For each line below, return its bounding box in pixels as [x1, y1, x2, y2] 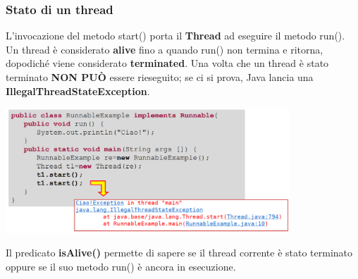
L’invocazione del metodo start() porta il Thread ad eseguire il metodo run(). [6, 28, 345, 43]
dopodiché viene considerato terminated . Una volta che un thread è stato [6, 56, 329, 70]
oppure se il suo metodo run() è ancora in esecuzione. [6, 259, 236, 273]
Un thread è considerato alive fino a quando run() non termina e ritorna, [6, 42, 323, 56]
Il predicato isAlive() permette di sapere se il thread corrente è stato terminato [6, 245, 353, 260]
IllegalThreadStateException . [6, 83, 150, 98]
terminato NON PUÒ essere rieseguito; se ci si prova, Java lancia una [6, 70, 314, 84]
